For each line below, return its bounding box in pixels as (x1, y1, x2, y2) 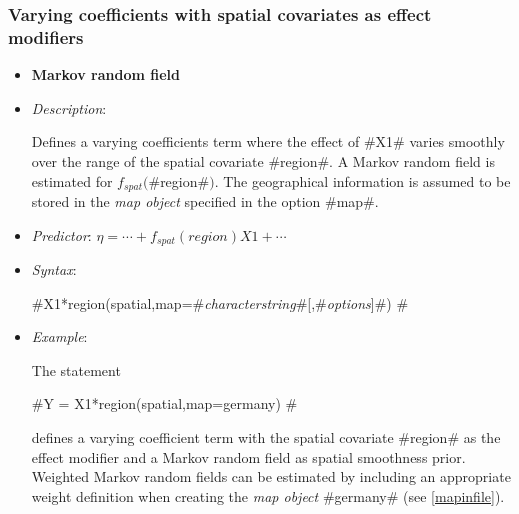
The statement (31, 359, 121, 380)
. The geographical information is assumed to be (214, 170, 511, 191)
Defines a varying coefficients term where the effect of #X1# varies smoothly (31, 131, 505, 152)
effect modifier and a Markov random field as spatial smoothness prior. (31, 446, 466, 467)
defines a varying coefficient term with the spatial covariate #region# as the (31, 426, 501, 447)
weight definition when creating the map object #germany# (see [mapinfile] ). (31, 485, 505, 506)
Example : (31, 326, 88, 347)
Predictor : (31, 224, 92, 245)
